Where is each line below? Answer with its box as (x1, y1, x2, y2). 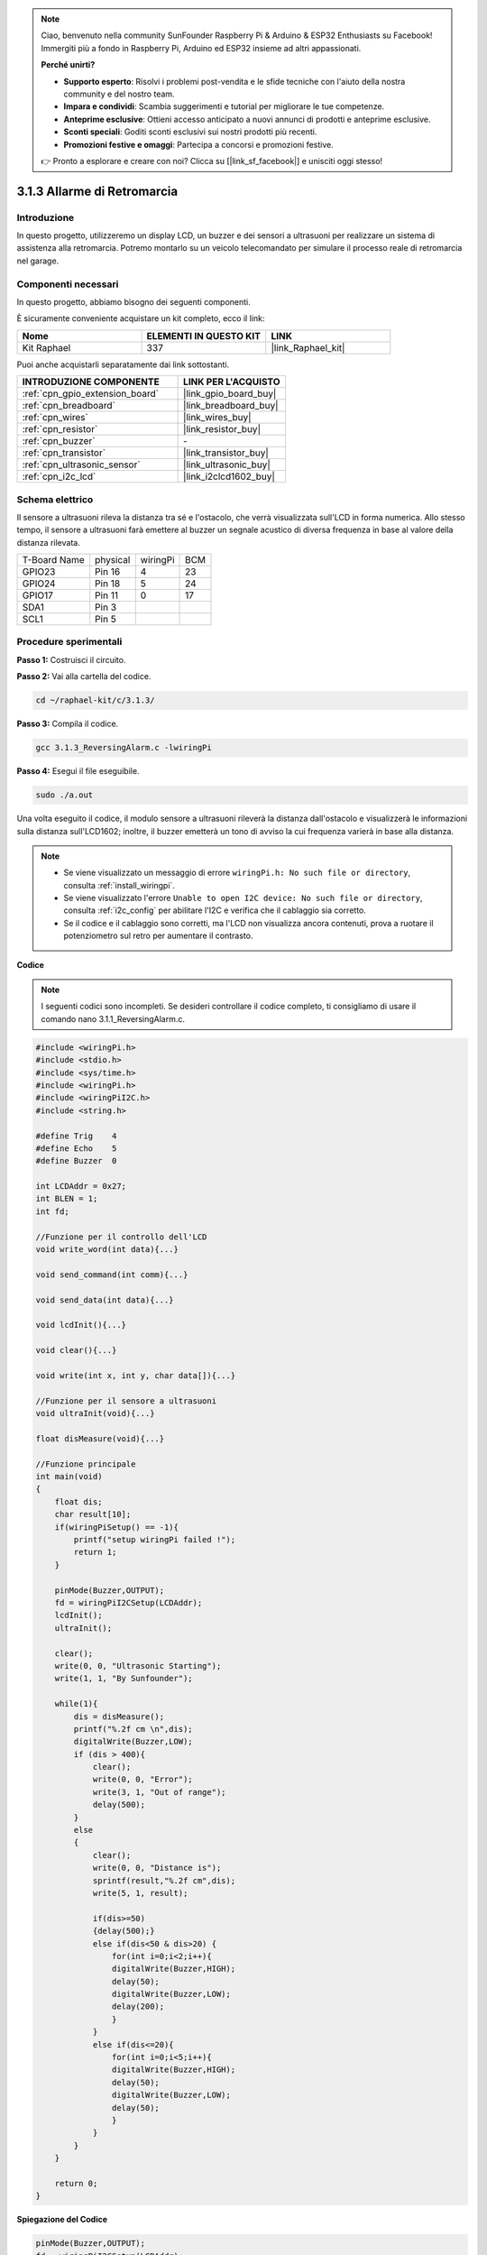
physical (95, 554, 131, 566)
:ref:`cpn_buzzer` (22, 435, 96, 447)
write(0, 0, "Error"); (92, 1774, 193, 1785)
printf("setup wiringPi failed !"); (73, 1534, 236, 1545)
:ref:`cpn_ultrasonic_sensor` (22, 458, 141, 471)
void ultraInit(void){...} (35, 1408, 155, 1419)
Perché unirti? (41, 60, 96, 70)
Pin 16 (95, 566, 121, 578)
